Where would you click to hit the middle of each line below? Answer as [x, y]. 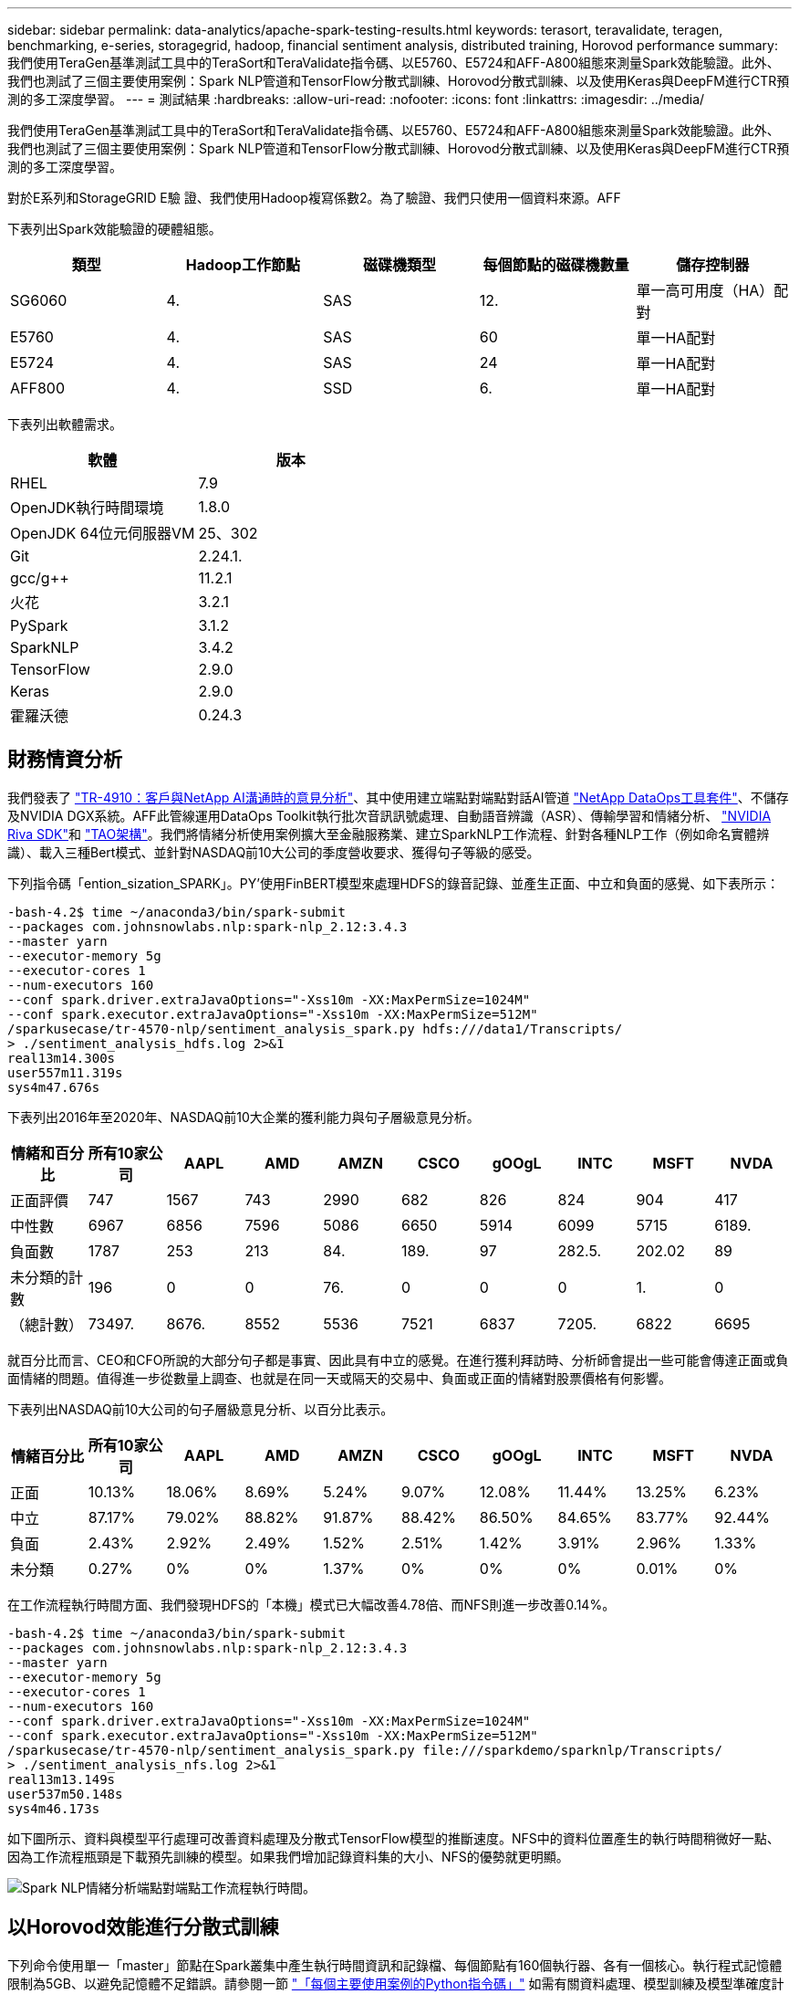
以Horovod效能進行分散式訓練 [143, 1927]
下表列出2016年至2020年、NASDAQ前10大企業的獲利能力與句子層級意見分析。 [244, 1117]
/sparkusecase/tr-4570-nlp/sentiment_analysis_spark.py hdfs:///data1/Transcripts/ [315, 1028]
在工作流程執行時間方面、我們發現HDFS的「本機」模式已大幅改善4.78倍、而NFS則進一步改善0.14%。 [311, 1604]
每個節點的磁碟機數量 [556, 265]
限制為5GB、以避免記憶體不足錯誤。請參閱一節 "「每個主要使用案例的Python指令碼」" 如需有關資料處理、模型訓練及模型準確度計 [396, 1983]
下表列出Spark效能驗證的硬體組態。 [114, 229]
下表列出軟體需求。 [65, 424]
